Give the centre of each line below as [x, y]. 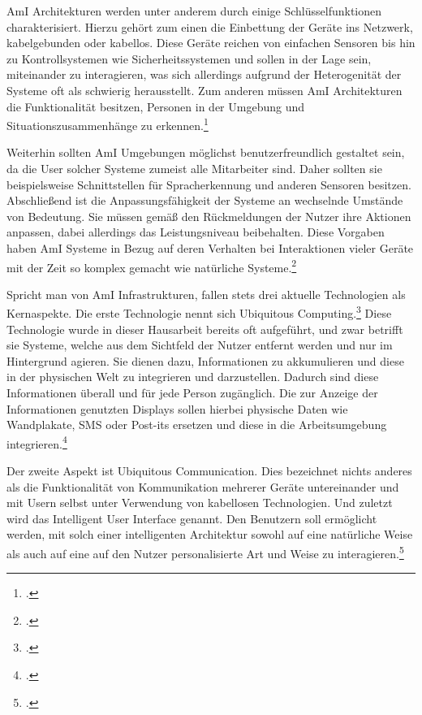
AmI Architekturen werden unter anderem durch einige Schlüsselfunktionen [194, 11]
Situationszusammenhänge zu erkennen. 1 [108, 124]
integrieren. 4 [37, 442]
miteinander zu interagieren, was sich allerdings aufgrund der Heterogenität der [204, 74]
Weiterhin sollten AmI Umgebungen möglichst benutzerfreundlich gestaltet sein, [206, 152]
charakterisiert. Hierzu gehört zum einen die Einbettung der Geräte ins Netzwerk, [210, 26]
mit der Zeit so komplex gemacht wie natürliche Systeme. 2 [152, 266]
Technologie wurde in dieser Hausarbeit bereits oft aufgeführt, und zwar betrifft [205, 329]
